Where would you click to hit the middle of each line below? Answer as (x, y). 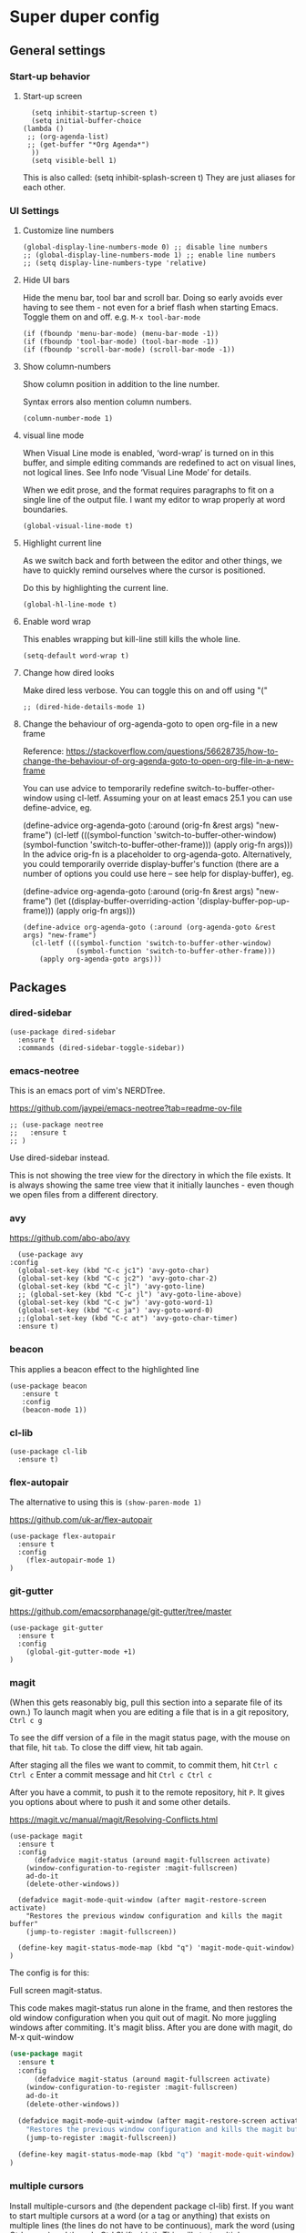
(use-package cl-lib (49, 1452)
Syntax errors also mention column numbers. (107, 402)
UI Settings (34, 210)
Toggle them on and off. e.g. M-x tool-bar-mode (112, 317)
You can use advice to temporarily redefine (103, 789)
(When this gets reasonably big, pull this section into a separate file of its (146, 1702)
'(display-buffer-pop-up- (244, 901)
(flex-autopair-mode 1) (71, 1560)
